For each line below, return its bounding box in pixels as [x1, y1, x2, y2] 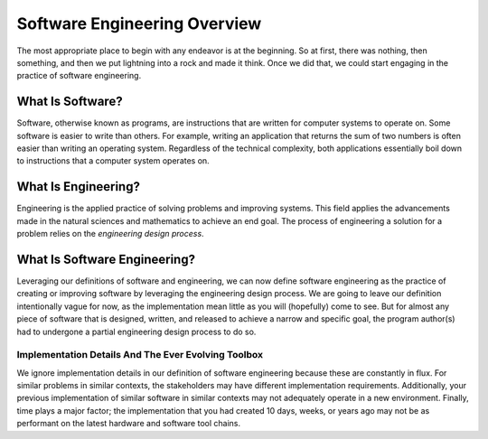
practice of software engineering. [16, 70, 142, 81]
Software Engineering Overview [16, 14, 262, 33]
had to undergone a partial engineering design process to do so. [16, 326, 257, 337]
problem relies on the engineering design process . [16, 229, 204, 239]
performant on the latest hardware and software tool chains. [16, 418, 241, 429]
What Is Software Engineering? [16, 251, 196, 266]
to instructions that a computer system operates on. [16, 155, 210, 166]
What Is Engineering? [16, 179, 140, 194]
